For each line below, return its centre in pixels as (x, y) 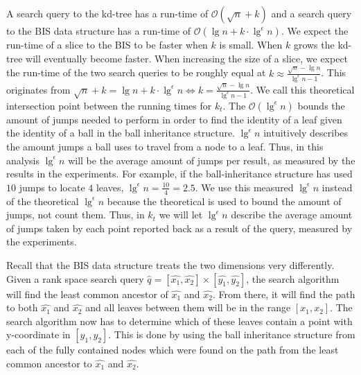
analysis (23, 160)
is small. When (251, 44)
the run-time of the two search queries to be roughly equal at (136, 72)
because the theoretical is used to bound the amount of (224, 201)
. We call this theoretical (302, 89)
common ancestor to (49, 363)
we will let (181, 215)
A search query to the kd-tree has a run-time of (107, 13)
